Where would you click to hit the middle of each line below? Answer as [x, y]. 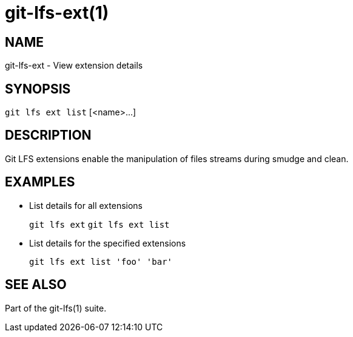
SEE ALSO [36, 285]
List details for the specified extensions [108, 243]
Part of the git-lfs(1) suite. [56, 308]
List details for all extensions [86, 205]
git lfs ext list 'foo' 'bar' [101, 261]
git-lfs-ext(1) [57, 13]
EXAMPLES [40, 182]
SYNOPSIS [38, 89]
